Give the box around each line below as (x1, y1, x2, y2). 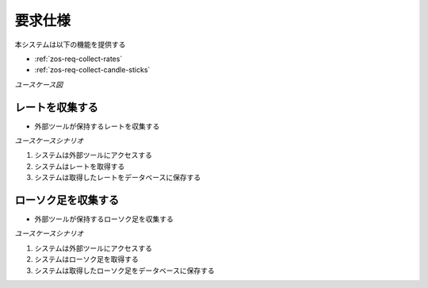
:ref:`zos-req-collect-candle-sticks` (34, 65, 151, 75)
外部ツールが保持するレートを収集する (34, 121, 160, 131)
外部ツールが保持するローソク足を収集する (34, 214, 174, 224)
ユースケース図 (14, 79, 63, 89)
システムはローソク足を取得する (34, 255, 139, 264)
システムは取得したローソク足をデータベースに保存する (34, 266, 215, 275)
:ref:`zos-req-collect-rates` (34, 54, 123, 63)
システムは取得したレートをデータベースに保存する (34, 173, 201, 182)
